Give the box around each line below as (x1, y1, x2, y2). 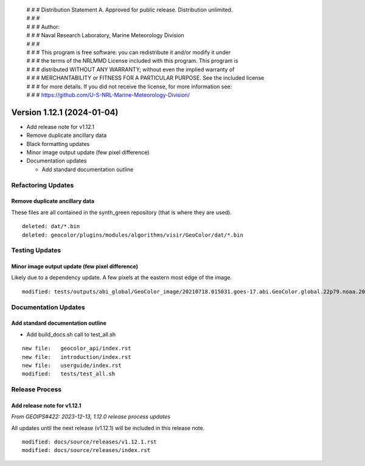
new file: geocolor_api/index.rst (22, 345, 131, 352)
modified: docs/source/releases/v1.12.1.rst (22, 439, 158, 445)
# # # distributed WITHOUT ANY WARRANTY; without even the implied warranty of (26, 66, 235, 73)
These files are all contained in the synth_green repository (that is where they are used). (11, 209, 232, 216)
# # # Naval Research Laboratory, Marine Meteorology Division (26, 32, 185, 39)
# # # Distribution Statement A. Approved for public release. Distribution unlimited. (26, 6, 233, 13)
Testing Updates (11, 246, 61, 255)
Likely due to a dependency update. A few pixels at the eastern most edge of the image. (11, 274, 232, 281)
